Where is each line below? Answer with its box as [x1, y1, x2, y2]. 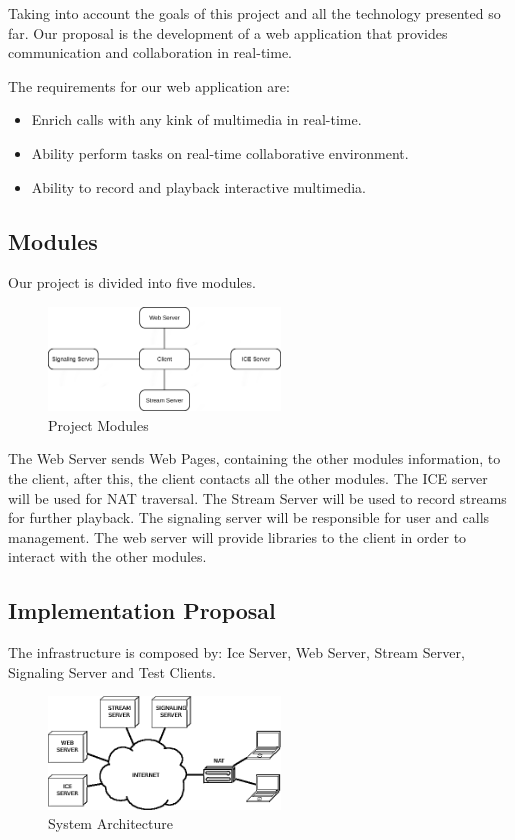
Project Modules [48, 414, 149, 435]
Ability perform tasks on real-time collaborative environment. [31, 142, 409, 163]
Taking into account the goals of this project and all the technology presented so [8, 3, 501, 23]
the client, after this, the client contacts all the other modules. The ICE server [8, 468, 488, 489]
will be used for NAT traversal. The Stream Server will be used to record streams [8, 487, 507, 508]
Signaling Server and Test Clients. [8, 661, 216, 682]
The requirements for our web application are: [8, 75, 290, 96]
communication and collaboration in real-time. [8, 42, 292, 63]
